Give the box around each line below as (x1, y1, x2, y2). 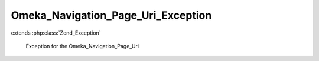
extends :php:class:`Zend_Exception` (11, 29, 101, 36)
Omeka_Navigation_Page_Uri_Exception (11, 9, 212, 22)
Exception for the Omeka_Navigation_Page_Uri (25, 42, 139, 49)
